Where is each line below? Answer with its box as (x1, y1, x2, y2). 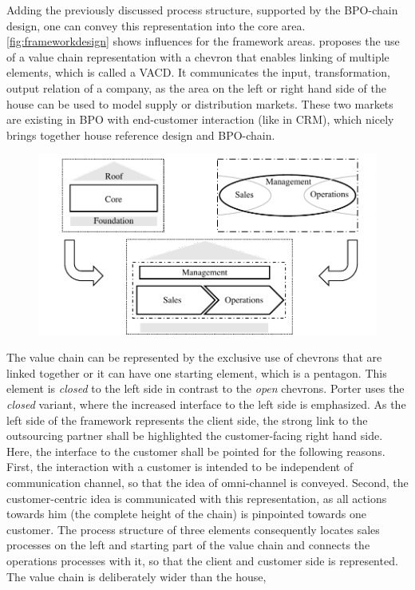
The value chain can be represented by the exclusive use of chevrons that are (6, 349, 382, 366)
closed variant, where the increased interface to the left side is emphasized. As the (6, 396, 406, 413)
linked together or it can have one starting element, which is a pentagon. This (6, 364, 387, 381)
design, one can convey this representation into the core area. (6, 17, 306, 34)
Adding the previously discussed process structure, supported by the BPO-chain (6, 2, 398, 18)
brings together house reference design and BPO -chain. (6, 126, 275, 143)
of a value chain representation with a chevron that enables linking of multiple (6, 48, 389, 65)
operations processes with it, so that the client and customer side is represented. (6, 552, 398, 568)
